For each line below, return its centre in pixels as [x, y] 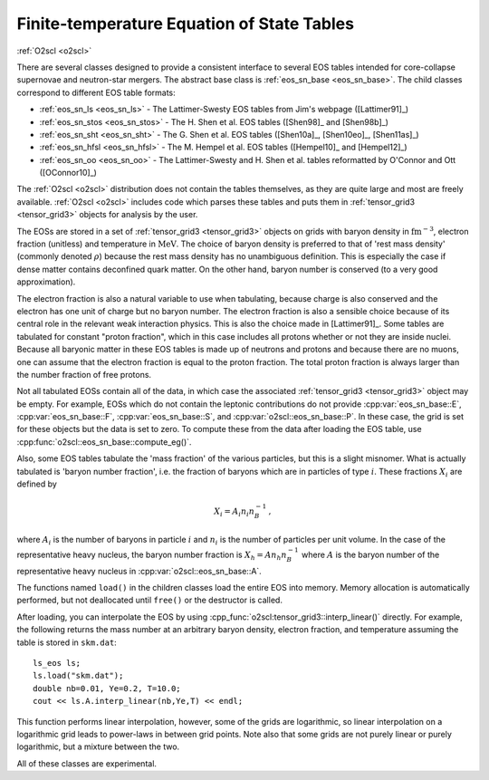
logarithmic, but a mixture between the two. [98, 746]
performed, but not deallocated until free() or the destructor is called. [149, 600]
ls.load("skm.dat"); [78, 676]
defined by [37, 484]
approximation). [46, 282]
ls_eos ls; [57, 663]
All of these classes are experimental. [87, 763]
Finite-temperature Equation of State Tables [186, 24]
